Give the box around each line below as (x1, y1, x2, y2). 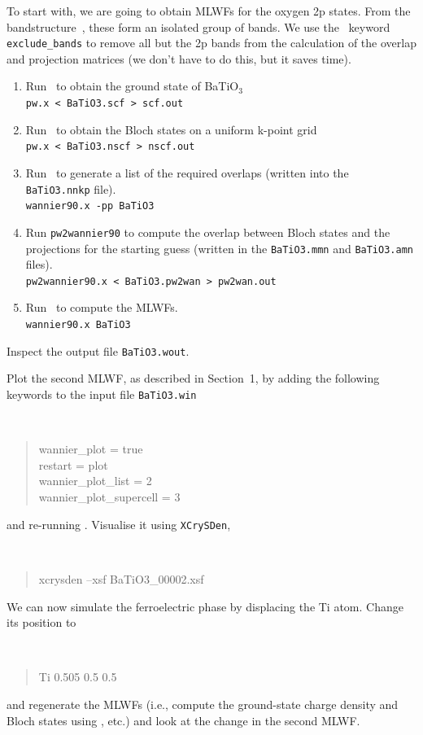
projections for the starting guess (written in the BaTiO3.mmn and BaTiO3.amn (25, 239, 413, 256)
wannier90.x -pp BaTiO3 (25, 200, 155, 212)
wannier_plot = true (38, 440, 143, 457)
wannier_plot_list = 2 (38, 472, 152, 489)
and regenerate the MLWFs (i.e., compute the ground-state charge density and (7, 695, 399, 712)
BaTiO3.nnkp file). (25, 180, 116, 197)
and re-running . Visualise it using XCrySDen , (7, 515, 231, 532)
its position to (7, 614, 76, 631)
